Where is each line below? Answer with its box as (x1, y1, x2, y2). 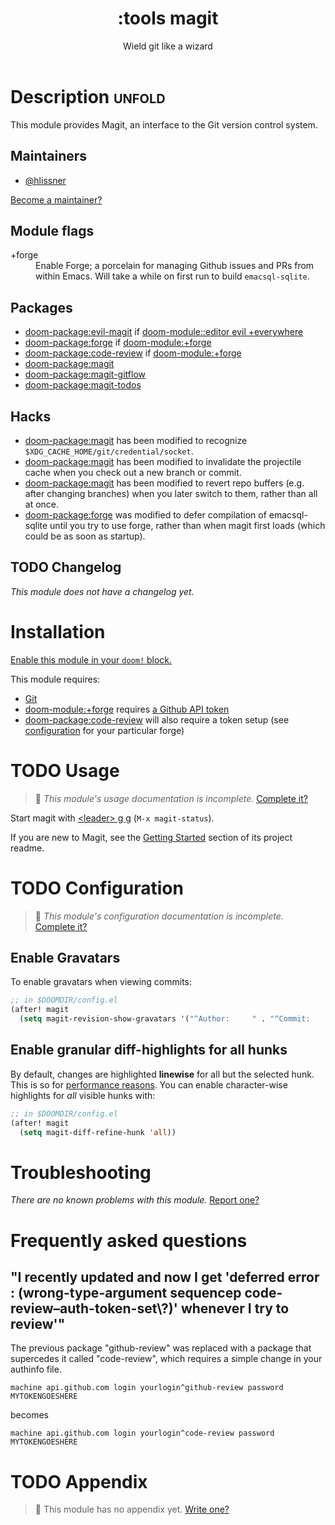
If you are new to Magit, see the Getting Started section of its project (10, 831, 293, 843)
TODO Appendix (10, 1470, 148, 1493)
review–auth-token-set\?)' (10, 1300, 178, 1317)
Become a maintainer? (10, 193, 103, 206)
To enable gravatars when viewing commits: (10, 976, 193, 988)
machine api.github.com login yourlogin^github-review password (10, 1383, 284, 1393)
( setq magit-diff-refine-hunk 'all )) (19, 1127, 177, 1137)
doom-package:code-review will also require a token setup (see (24, 713, 290, 726)
